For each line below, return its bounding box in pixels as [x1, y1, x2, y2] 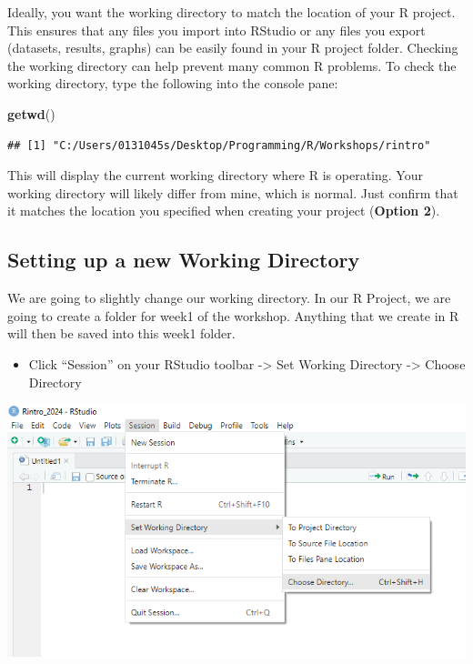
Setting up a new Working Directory [7, 246, 360, 274]
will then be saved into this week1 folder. [7, 324, 236, 343]
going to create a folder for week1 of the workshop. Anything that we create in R [7, 306, 459, 325]
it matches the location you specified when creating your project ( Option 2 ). [7, 201, 440, 220]
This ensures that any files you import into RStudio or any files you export [7, 20, 426, 39]
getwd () [7, 104, 55, 123]
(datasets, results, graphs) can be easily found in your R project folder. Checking [7, 38, 458, 57]
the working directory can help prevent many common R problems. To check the [7, 55, 457, 75]
